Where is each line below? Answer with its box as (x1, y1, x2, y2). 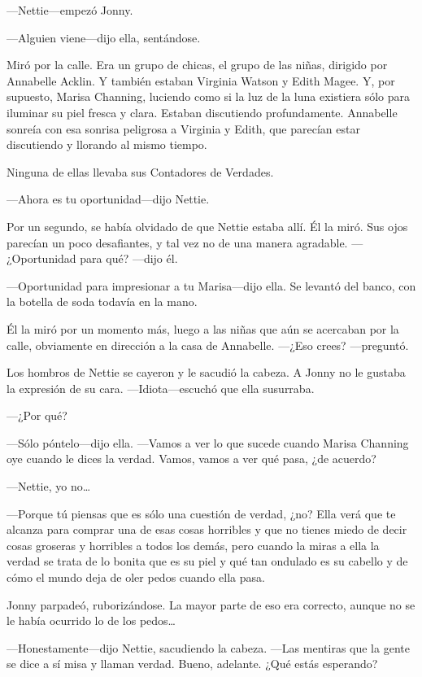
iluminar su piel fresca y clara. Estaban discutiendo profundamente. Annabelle (7, 103, 398, 120)
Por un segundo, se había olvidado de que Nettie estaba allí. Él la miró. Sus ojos (7, 217, 408, 234)
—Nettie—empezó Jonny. (7, 2, 133, 18)
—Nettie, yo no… (7, 478, 91, 495)
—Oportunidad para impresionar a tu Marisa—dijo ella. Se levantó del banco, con (7, 277, 416, 294)
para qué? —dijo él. (80, 250, 178, 267)
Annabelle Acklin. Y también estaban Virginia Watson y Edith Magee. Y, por (7, 72, 395, 89)
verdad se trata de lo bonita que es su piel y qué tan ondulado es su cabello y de (7, 553, 408, 570)
